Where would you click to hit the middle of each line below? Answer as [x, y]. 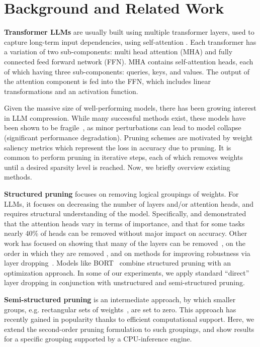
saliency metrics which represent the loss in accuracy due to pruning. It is [118, 147]
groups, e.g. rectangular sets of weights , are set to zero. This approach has [120, 309]
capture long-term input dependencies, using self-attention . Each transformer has [130, 41]
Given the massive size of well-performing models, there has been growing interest [130, 108]
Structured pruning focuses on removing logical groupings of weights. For [121, 194]
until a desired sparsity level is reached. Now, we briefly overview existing [117, 167]
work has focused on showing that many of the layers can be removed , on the [125, 243]
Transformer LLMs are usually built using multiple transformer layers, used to [129, 32]
